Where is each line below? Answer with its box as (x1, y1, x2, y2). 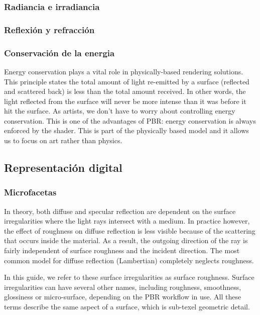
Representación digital (4, 160, 122, 175)
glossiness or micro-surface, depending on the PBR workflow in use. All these (4, 291, 241, 302)
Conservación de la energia (4, 46, 115, 59)
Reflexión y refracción (4, 23, 95, 36)
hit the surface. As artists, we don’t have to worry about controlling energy (4, 106, 235, 116)
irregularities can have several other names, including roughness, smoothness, (4, 281, 241, 292)
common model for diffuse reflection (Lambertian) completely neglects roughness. (4, 255, 254, 265)
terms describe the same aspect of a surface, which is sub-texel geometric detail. (4, 301, 250, 311)
